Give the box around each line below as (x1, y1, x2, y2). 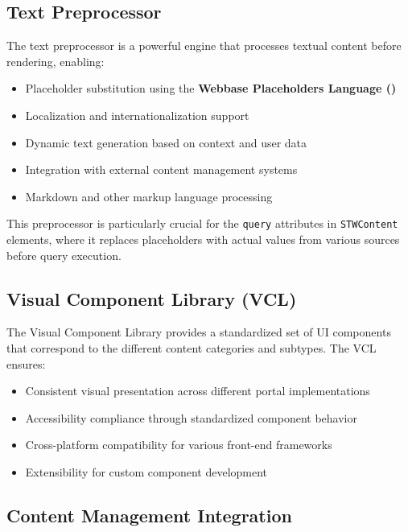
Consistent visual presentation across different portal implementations (25, 382, 370, 399)
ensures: (6, 355, 46, 372)
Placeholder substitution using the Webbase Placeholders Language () (25, 80, 397, 97)
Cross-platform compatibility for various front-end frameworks (25, 436, 332, 453)
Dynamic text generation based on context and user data (25, 134, 307, 151)
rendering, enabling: (6, 52, 105, 69)
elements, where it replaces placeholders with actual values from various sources (6, 231, 400, 248)
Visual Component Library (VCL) (6, 286, 297, 311)
